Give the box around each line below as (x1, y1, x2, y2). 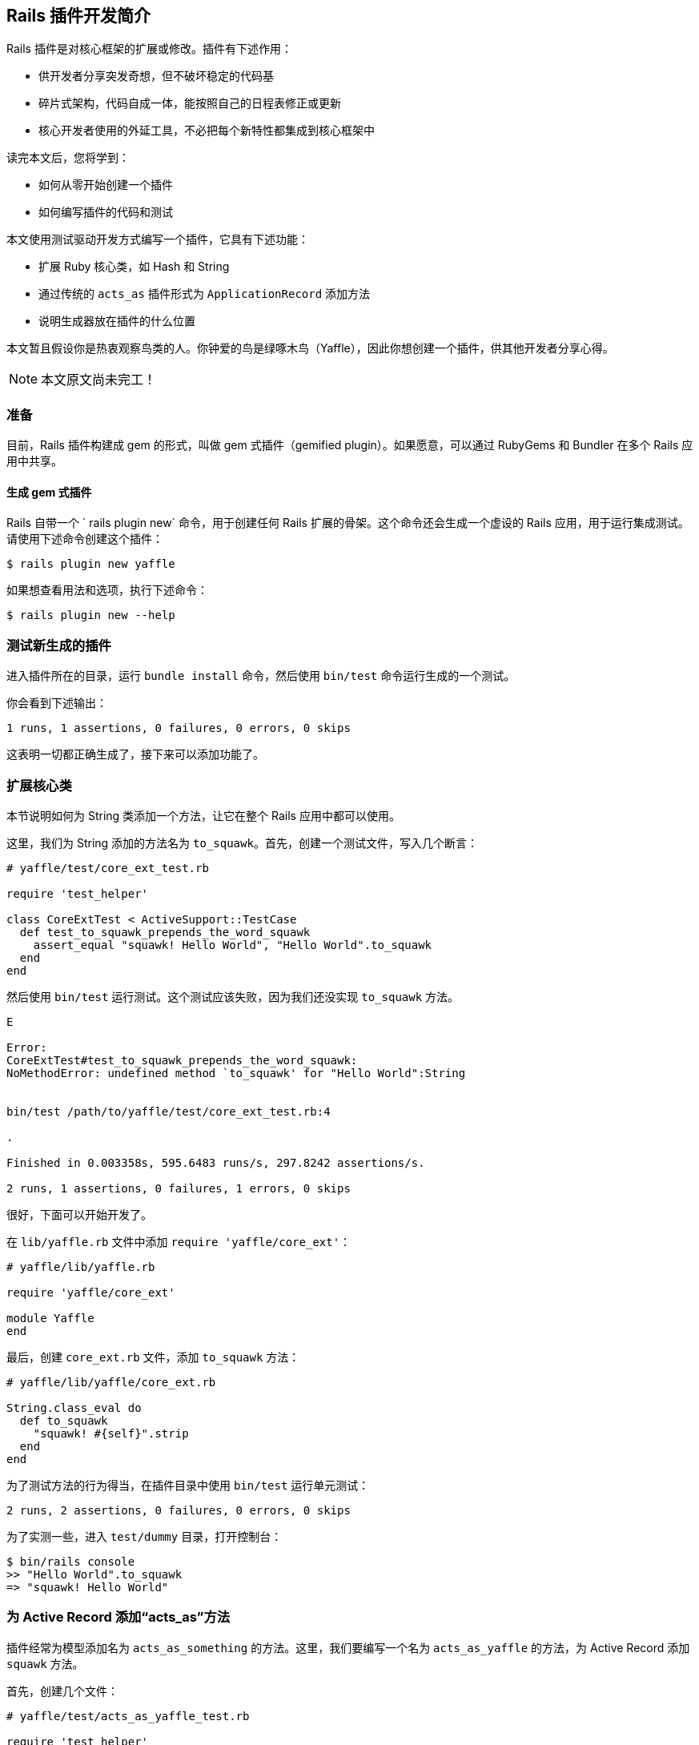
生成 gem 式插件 (6, 484, 92, 499)
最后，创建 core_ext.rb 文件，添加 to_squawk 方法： (6, 1349, 300, 1364)
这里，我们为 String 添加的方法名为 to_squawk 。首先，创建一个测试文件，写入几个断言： (6, 835, 478, 850)
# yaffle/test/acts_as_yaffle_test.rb (6, 1709, 250, 1723)
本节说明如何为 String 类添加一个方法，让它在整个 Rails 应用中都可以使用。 (6, 808, 400, 822)
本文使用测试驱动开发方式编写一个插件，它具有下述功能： (6, 232, 309, 247)
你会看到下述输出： (6, 696, 107, 710)
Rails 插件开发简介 (6, 6, 151, 26)
